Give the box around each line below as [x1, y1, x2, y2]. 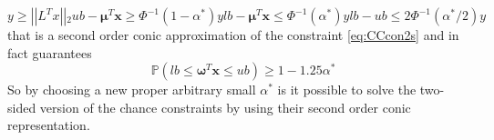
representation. [7, 115, 90, 135]
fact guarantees [7, 43, 92, 62]
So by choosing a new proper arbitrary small [7, 80, 256, 99]
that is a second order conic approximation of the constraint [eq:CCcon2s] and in [7, 25, 459, 44]
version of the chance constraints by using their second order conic [39, 97, 411, 116]
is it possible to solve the [277, 80, 417, 99]
